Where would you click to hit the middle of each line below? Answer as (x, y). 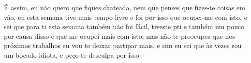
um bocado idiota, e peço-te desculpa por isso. (73, 55)
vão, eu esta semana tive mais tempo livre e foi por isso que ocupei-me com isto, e (125, 17)
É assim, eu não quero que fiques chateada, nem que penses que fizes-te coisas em (125, 7)
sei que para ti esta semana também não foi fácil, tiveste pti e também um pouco (124, 26)
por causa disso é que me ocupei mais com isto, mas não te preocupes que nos (119, 36)
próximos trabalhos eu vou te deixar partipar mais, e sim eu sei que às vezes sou (123, 45)
